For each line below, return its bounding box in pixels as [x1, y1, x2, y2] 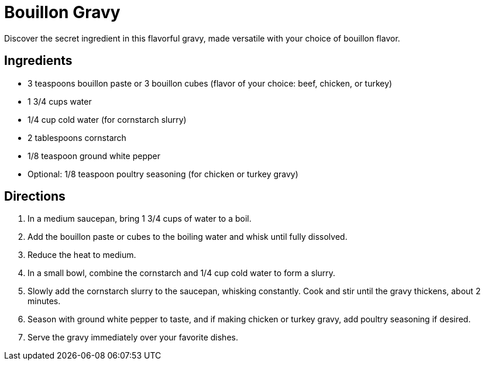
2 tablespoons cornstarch [27, 132, 126, 143]
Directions [4, 189, 66, 204]
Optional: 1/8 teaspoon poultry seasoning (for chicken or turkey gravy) [27, 168, 298, 179]
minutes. [27, 296, 61, 307]
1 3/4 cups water [27, 96, 92, 106]
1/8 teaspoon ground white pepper [27, 150, 160, 161]
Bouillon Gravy [4, 2, 121, 22]
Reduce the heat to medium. [27, 250, 136, 260]
